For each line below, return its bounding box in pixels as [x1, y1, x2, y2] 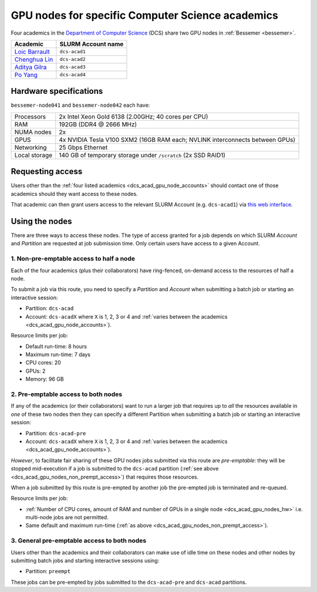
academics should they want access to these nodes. [11, 190, 138, 197]
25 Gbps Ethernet [59, 143, 108, 151]
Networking [14, 143, 47, 151]
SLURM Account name [59, 40, 124, 48]
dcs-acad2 [59, 56, 86, 63]
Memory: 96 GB [25, 376, 64, 383]
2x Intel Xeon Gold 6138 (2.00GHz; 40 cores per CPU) [59, 112, 208, 120]
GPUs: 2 [25, 367, 46, 374]
